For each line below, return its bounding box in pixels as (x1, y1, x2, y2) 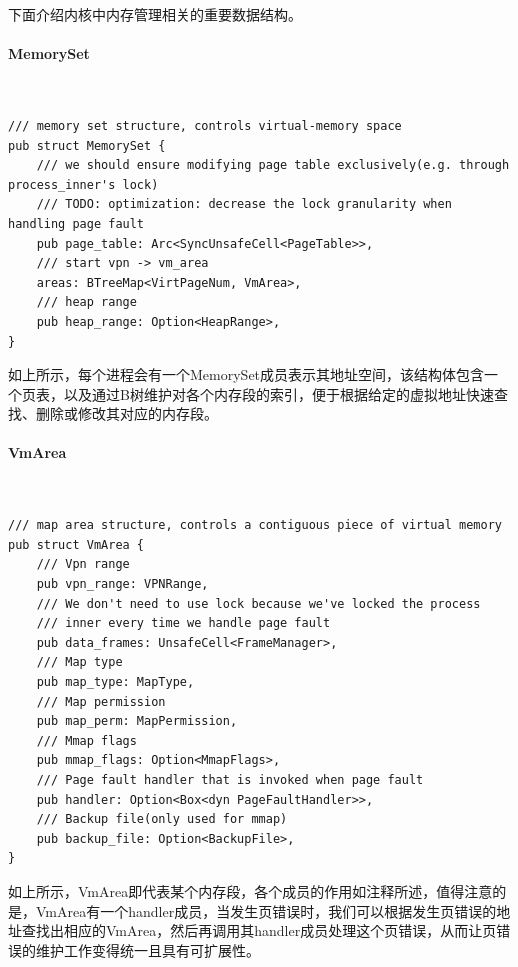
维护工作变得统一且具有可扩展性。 (35, 939, 260, 960)
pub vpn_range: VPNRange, (36, 577, 209, 592)
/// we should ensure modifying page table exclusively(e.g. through (36, 158, 510, 173)
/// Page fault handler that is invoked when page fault (36, 773, 424, 787)
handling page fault (8, 216, 145, 231)
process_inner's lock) (8, 177, 159, 192)
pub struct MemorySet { (8, 138, 166, 153)
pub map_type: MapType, (36, 675, 195, 690)
